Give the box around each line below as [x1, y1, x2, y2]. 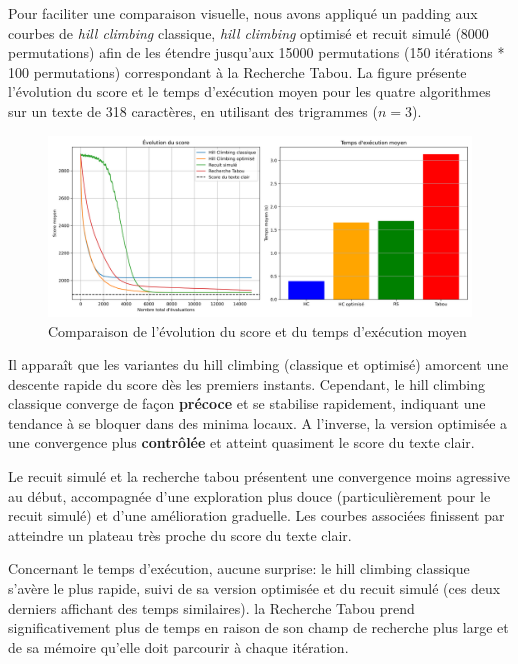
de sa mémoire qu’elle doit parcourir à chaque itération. [8, 636, 349, 657]
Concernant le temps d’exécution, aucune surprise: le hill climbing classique [8, 558, 470, 579]
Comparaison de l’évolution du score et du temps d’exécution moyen [48, 320, 467, 341]
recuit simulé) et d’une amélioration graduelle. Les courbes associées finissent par [8, 505, 505, 526]
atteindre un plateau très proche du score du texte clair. [8, 524, 352, 545]
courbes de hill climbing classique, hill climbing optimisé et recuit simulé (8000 [8, 22, 489, 43]
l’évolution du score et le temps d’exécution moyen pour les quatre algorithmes [8, 81, 491, 102]
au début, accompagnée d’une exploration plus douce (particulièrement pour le [8, 485, 491, 506]
